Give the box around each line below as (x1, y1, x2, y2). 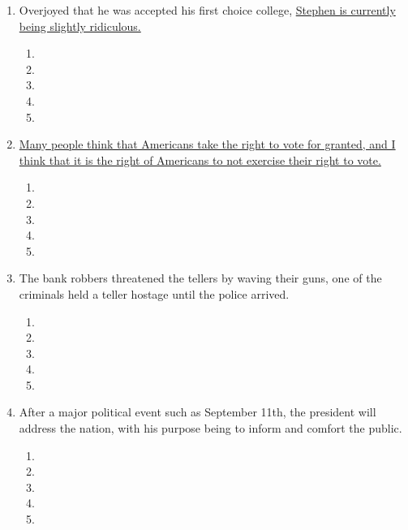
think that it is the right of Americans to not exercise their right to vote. (19, 151, 381, 168)
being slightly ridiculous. (19, 17, 141, 34)
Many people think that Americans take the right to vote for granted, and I (19, 136, 396, 153)
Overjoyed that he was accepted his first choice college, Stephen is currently (19, 2, 396, 18)
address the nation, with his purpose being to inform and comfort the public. (19, 420, 402, 437)
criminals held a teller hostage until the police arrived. (19, 285, 290, 302)
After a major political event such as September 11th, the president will (19, 403, 376, 420)
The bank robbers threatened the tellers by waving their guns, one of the (19, 269, 382, 287)
